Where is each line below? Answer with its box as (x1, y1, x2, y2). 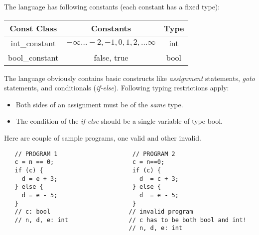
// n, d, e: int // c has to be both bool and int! (14, 216, 247, 224)
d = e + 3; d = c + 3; (21, 175, 179, 182)
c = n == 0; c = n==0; (14, 158, 165, 166)
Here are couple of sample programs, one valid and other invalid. (4, 132, 201, 143)
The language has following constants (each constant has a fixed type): (4, 1, 220, 11)
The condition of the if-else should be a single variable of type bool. (15, 116, 223, 126)
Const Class (9, 22, 57, 34)
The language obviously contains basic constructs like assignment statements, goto (4, 73, 255, 83)
